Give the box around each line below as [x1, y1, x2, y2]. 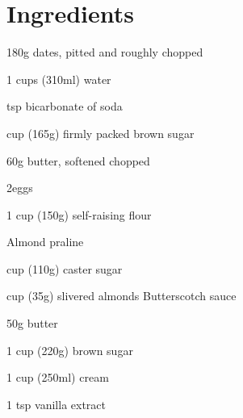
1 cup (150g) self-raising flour [6, 206, 152, 223]
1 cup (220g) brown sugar [6, 341, 133, 358]
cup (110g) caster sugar [6, 260, 123, 277]
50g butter [6, 315, 58, 332]
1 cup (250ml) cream [6, 369, 109, 386]
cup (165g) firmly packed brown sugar [6, 124, 195, 141]
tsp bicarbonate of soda [6, 98, 123, 115]
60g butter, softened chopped [6, 152, 150, 169]
